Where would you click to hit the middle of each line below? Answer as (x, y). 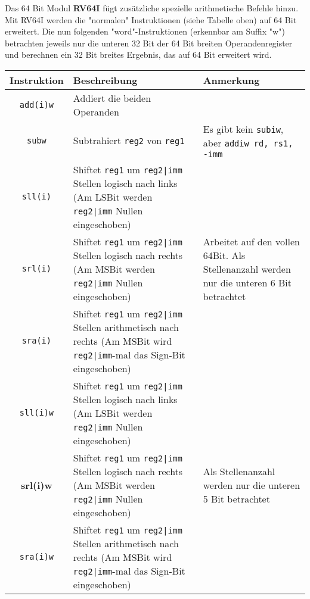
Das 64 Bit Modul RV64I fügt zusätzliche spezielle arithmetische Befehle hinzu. (152, 8)
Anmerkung (231, 80)
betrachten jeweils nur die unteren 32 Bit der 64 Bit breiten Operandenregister (149, 43)
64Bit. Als (224, 255)
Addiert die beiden (112, 98)
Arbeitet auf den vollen (251, 241)
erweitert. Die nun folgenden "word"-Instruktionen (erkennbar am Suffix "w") (145, 31)
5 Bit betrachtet (236, 498)
